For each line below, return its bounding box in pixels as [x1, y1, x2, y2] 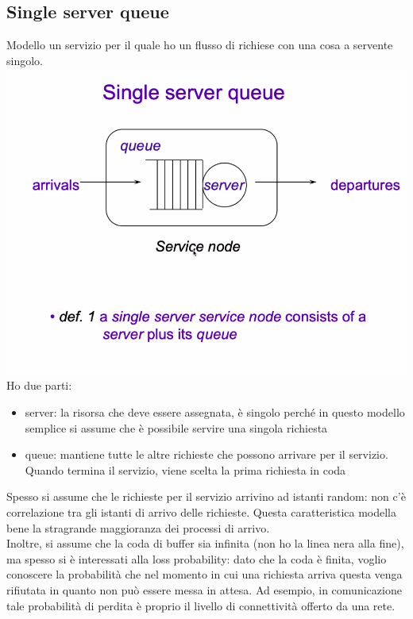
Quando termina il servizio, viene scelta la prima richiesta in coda [25, 461, 346, 478]
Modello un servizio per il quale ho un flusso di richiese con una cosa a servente [6, 37, 393, 53]
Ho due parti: [6, 377, 72, 394]
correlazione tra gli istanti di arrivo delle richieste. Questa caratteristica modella [6, 503, 396, 520]
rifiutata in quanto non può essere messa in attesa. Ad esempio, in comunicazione [6, 581, 402, 598]
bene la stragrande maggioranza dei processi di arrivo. [6, 519, 270, 536]
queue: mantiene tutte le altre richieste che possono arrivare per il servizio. [25, 446, 388, 463]
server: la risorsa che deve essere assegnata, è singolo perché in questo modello [25, 403, 405, 420]
